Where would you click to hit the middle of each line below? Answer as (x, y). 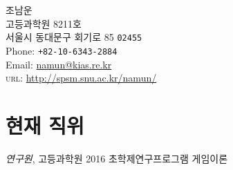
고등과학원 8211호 (44, 23)
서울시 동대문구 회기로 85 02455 (74, 37)
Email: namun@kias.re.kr (59, 64)
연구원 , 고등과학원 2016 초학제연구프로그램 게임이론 (117, 158)
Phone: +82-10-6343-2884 (62, 50)
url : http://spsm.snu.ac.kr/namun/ (81, 78)
